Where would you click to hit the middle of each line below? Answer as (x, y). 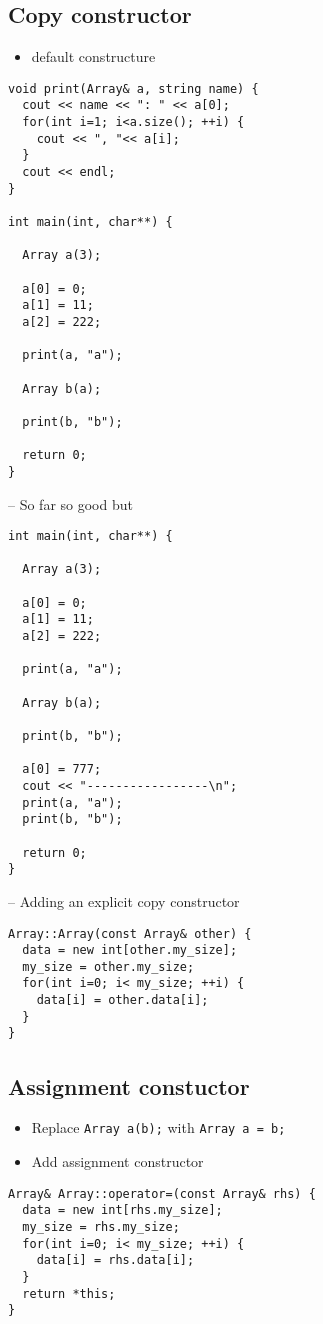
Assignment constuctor (129, 1085)
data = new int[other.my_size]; (130, 950)
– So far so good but (70, 503)
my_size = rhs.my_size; (101, 1226)
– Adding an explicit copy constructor (124, 900)
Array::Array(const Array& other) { (130, 933)
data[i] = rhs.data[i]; (115, 1260)
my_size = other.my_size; (108, 966)
